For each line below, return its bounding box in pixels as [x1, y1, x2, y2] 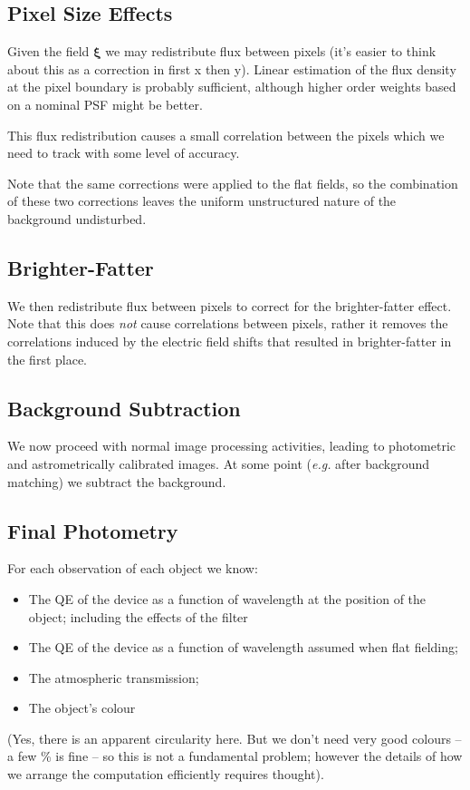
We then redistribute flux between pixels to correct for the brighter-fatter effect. [7, 296, 452, 315]
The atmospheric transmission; [28, 668, 199, 687]
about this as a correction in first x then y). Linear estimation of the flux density [7, 59, 456, 78]
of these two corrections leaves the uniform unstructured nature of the [7, 191, 397, 210]
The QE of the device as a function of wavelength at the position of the [28, 589, 427, 608]
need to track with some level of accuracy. [7, 143, 240, 162]
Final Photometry [7, 516, 178, 544]
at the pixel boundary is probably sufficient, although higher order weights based [7, 77, 456, 96]
